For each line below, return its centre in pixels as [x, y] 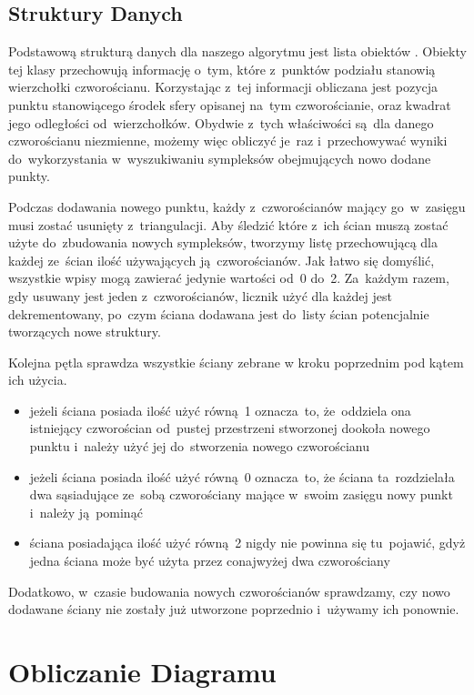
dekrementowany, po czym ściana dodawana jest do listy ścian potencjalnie [219, 313]
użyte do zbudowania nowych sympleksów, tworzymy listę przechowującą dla [223, 242]
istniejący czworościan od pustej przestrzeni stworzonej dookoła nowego [230, 428]
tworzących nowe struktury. [85, 332]
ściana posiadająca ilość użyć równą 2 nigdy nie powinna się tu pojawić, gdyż [247, 543]
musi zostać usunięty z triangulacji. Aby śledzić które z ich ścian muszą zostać [228, 224]
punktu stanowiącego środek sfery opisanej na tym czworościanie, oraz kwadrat [230, 104]
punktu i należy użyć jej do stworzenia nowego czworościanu [199, 446]
